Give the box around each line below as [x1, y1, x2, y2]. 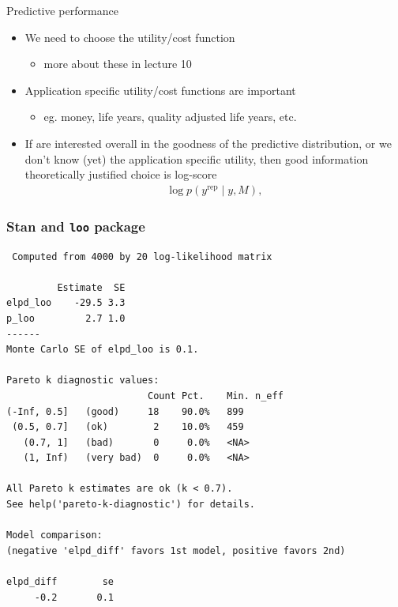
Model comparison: [6, 530, 103, 541]
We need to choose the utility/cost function [24, 28, 235, 45]
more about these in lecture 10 [43, 55, 192, 72]
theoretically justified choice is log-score [24, 166, 217, 183]
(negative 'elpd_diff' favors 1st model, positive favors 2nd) [6, 545, 346, 556]
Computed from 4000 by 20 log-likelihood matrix [12, 251, 272, 262]
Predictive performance [6, 2, 118, 18]
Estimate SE [57, 281, 126, 293]
